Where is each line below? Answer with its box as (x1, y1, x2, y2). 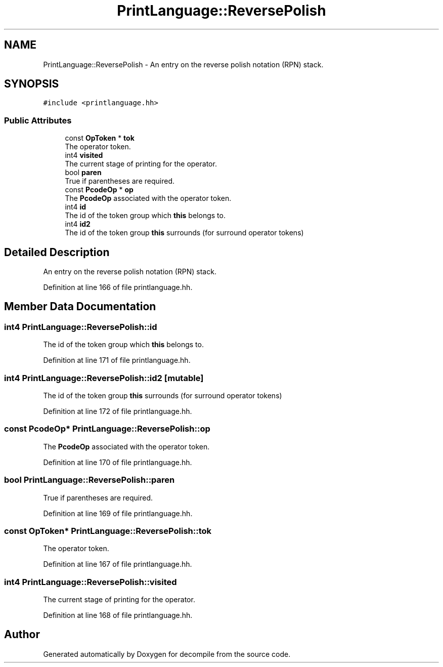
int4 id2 (65, 220, 91, 229)
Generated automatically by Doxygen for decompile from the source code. (43, 649, 291, 658)
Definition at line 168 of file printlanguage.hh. (43, 611, 193, 619)
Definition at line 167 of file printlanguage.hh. (43, 560, 192, 569)
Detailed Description (4, 245, 110, 259)
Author (4, 628, 40, 641)
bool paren (65, 168, 102, 177)
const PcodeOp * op (65, 185, 134, 194)
